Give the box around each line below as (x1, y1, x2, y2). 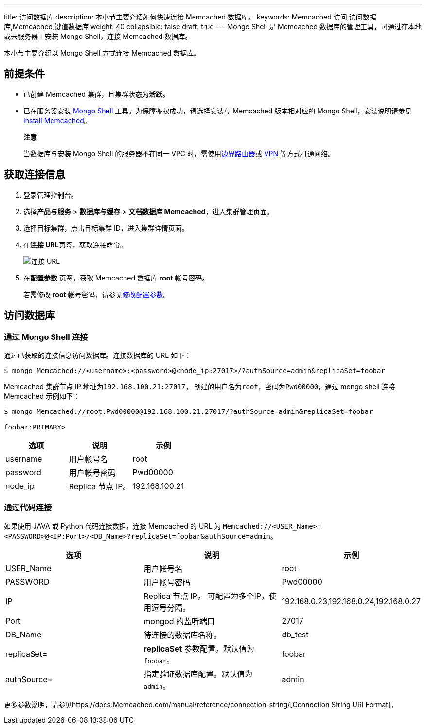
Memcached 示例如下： (4, 392, 80, 400)
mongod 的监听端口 (143, 616, 215, 626)
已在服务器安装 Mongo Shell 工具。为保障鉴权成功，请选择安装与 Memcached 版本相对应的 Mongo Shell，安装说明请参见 (23, 106, 412, 115)
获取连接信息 (4, 168, 65, 181)
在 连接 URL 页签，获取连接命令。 (23, 240, 127, 249)
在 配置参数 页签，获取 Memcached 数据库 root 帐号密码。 (23, 273, 209, 282)
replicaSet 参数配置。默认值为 (143, 643, 254, 653)
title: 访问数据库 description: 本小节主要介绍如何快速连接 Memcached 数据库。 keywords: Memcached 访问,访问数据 (4, 13, 376, 21)
